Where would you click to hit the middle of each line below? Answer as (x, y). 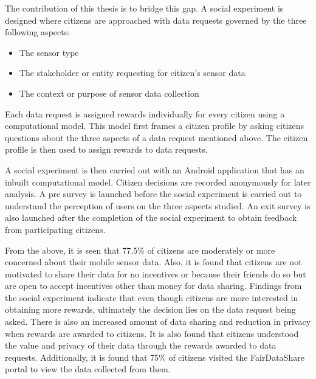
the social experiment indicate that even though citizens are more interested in (152, 297)
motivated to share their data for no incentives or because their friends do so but (156, 273)
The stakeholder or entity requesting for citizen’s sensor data (132, 73)
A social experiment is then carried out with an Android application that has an (155, 169)
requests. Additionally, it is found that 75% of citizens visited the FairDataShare (155, 357)
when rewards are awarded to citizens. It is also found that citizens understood (152, 333)
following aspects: (38, 32)
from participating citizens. (55, 229)
